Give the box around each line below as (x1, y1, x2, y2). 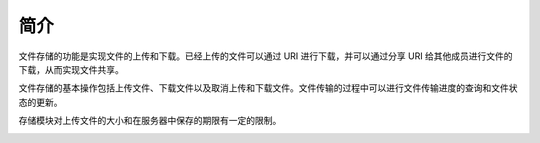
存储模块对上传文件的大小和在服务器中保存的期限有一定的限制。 (18, 115, 282, 127)
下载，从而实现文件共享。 (18, 63, 124, 75)
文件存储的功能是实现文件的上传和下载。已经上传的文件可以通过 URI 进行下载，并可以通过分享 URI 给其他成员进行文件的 (18, 50, 514, 62)
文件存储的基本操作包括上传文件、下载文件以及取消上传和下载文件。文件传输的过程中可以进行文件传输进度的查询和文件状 (18, 82, 518, 94)
